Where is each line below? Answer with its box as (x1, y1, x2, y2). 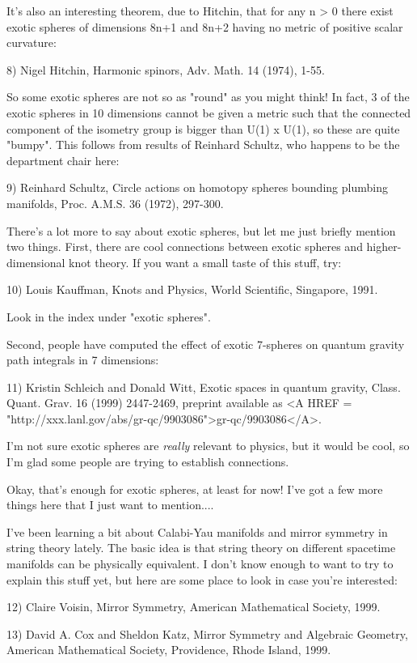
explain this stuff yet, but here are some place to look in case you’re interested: (6, 571, 398, 588)
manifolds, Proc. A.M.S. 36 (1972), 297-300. (6, 194, 224, 211)
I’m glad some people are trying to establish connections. (6, 453, 289, 470)
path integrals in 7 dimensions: (6, 351, 159, 368)
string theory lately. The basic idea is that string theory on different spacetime (6, 539, 396, 556)
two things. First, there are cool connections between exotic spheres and (6, 238, 363, 255)
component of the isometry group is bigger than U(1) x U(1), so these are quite (6, 120, 400, 137)
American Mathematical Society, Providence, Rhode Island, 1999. (6, 641, 331, 658)
